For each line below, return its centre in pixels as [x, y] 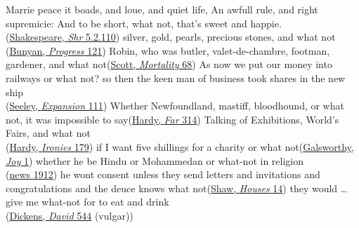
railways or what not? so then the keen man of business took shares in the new [176, 78]
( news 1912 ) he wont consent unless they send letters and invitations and [163, 174]
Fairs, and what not [48, 133]
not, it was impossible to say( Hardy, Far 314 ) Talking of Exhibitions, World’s [172, 119]
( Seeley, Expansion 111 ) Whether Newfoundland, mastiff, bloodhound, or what [175, 106]
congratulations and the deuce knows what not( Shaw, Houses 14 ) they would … [177, 188]
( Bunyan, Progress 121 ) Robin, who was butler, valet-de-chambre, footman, [168, 50]
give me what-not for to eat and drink [87, 202]
